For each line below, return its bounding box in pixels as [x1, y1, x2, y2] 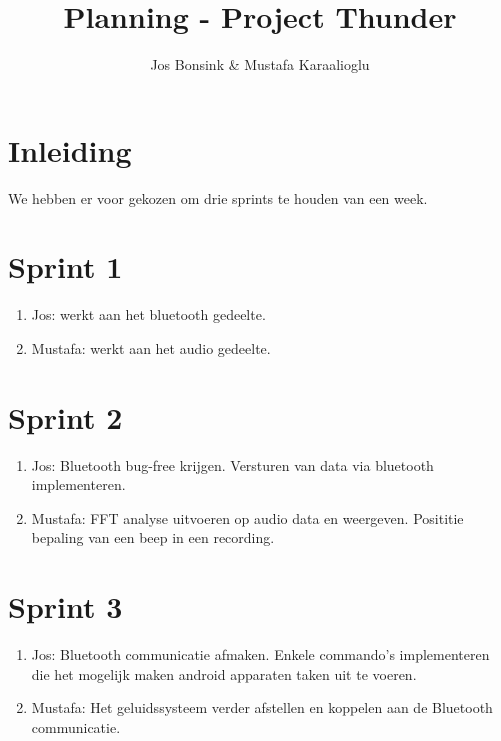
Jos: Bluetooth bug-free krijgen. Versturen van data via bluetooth [31, 454, 434, 475]
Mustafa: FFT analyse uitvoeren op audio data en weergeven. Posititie [31, 507, 464, 528]
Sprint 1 [8, 246, 123, 287]
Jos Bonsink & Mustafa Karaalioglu [150, 54, 370, 75]
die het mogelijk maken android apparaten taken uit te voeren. [31, 663, 417, 684]
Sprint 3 [8, 586, 123, 627]
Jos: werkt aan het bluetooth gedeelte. [31, 304, 266, 325]
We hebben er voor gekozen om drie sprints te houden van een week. [8, 187, 428, 208]
